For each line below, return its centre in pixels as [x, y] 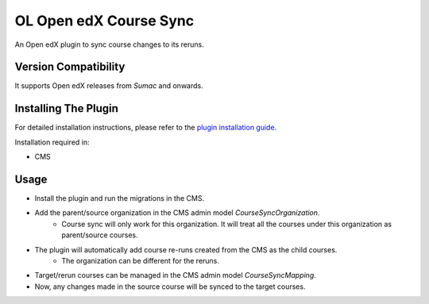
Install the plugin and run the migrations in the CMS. [120, 198]
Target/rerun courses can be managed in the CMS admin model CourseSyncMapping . [176, 275]
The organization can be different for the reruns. [141, 261]
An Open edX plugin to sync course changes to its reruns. [109, 44]
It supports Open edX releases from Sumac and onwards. [109, 86]
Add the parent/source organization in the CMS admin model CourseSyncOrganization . [177, 213]
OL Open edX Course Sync [104, 21]
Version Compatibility [70, 67]
